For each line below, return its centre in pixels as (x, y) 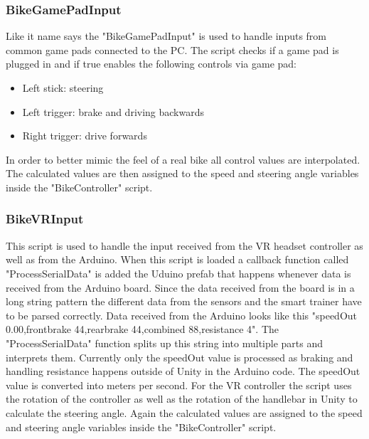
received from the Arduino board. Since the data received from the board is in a (180, 287)
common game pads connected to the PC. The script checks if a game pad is (172, 49)
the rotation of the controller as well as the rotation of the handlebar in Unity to (182, 399)
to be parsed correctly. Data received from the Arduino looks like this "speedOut (182, 315)
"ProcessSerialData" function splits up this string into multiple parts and (164, 343)
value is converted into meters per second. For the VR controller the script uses (179, 385)
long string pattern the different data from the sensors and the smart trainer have (184, 301)
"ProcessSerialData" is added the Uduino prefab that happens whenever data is (178, 273)
